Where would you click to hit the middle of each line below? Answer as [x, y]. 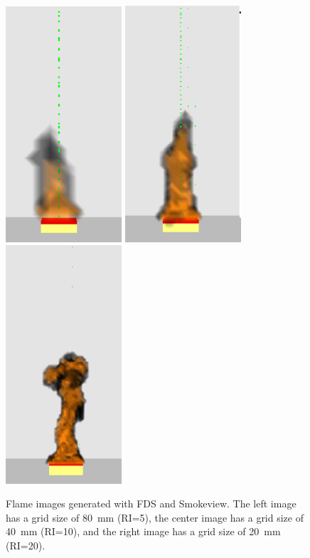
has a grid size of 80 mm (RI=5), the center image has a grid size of [155, 517]
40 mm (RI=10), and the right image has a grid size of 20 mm [143, 531]
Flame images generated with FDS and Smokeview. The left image [151, 503]
